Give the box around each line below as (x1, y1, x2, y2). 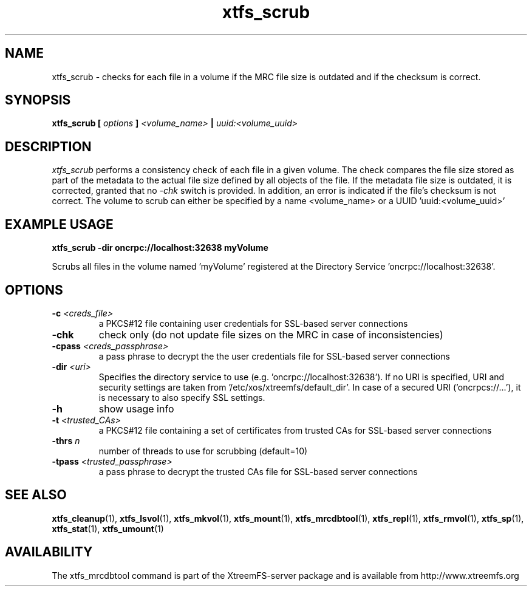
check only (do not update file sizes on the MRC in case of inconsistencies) (98, 328, 443, 341)
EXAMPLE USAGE (5, 216, 114, 232)
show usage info (98, 402, 174, 415)
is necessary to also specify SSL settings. (98, 392, 265, 403)
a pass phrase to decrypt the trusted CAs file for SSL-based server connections (98, 466, 418, 477)
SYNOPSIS (5, 92, 71, 108)
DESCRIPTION (5, 138, 92, 154)
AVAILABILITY (5, 544, 93, 560)
